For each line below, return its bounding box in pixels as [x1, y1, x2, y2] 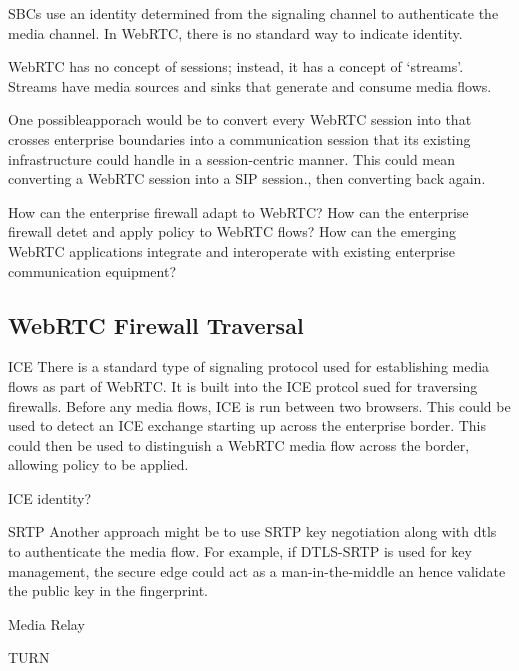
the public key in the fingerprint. [8, 580, 209, 601]
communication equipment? [8, 260, 176, 281]
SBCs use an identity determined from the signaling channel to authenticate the [8, 3, 499, 23]
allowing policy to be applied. [8, 454, 189, 475]
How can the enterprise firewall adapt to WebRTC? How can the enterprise [8, 201, 469, 222]
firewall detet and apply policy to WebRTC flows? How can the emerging [8, 221, 456, 242]
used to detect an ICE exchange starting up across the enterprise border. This [8, 415, 487, 436]
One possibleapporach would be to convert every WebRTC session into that [8, 109, 472, 130]
